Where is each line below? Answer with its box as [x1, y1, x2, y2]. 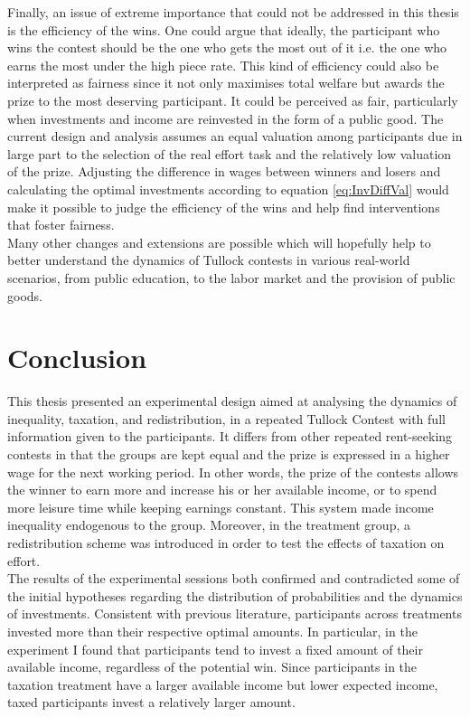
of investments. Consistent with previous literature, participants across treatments [7, 604, 462, 623]
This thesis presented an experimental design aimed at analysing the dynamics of [7, 392, 457, 410]
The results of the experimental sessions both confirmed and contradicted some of [7, 569, 460, 588]
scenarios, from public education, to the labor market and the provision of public [7, 268, 456, 287]
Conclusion [7, 339, 147, 376]
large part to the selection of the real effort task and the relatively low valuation [7, 144, 452, 163]
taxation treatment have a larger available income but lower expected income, [7, 675, 438, 693]
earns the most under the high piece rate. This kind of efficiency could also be [7, 55, 439, 74]
